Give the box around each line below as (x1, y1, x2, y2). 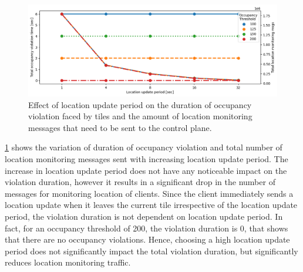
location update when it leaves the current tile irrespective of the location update (5, 199, 298, 211)
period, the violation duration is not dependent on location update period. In (5, 210, 283, 223)
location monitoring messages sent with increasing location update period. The (5, 153, 288, 165)
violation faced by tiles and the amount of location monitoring (28, 110, 253, 122)
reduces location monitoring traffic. (5, 256, 131, 268)
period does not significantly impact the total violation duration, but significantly (5, 244, 298, 257)
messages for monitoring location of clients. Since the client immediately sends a (5, 187, 294, 199)
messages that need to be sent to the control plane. (28, 121, 212, 133)
